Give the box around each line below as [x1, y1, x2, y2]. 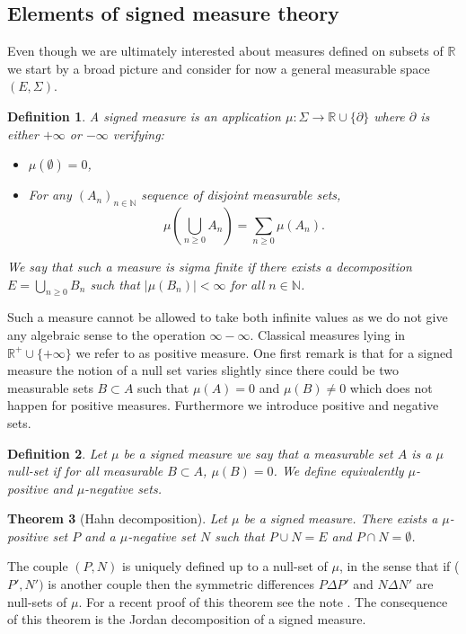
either [7, 124, 39, 143]
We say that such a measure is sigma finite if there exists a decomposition [7, 256, 412, 275]
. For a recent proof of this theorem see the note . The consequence [78, 592, 448, 611]
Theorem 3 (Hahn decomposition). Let [7, 509, 227, 528]
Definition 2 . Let [7, 443, 107, 462]
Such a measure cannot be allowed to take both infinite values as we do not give [7, 308, 448, 326]
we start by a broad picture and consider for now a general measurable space [7, 58, 430, 77]
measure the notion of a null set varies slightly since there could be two [7, 361, 400, 380]
